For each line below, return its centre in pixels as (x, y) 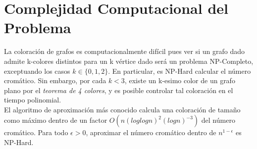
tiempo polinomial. (33, 100)
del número (218, 120)
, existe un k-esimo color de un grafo (180, 80)
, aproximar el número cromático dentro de (151, 132)
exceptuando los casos (37, 71)
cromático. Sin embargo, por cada (55, 80)
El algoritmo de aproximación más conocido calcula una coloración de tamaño (122, 109)
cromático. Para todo (36, 132)
